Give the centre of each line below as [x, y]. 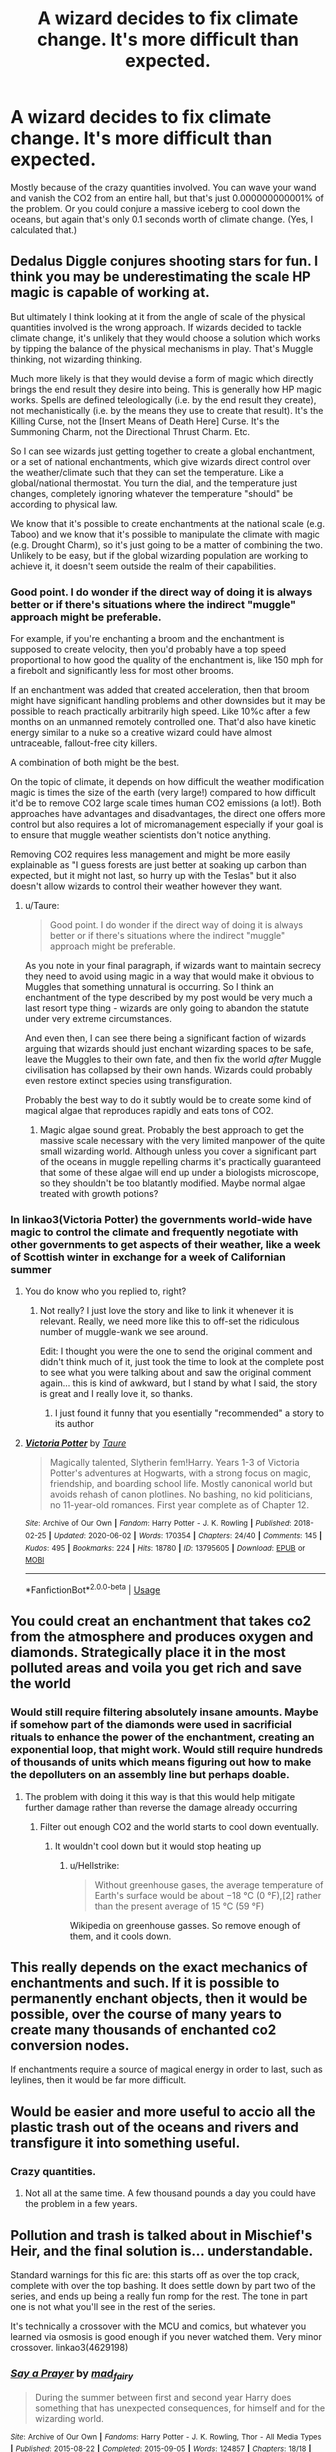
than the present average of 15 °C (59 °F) [179, 1906]
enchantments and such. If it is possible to [145, 1983]
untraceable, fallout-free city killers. [84, 743]
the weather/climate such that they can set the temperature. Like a [147, 472]
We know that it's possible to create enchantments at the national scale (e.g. [167, 523]
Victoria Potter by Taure [75, 1443]
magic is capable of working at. [110, 292]
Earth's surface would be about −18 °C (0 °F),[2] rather [208, 1895]
